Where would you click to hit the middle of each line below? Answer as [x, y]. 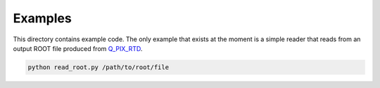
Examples [42, 18]
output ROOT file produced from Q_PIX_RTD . [78, 48]
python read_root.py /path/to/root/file [98, 67]
